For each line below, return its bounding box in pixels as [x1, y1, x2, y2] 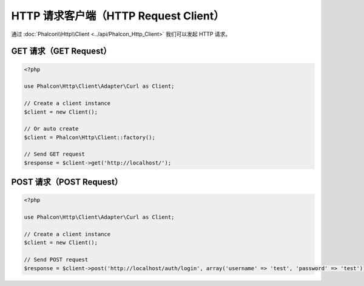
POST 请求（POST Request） [11, 177, 123, 188]
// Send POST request [24, 256, 89, 264]
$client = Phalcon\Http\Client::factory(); [24, 134, 156, 141]
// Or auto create [24, 125, 79, 132]
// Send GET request [24, 151, 85, 158]
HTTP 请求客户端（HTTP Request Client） [11, 9, 224, 22]
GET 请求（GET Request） [11, 46, 112, 56]
